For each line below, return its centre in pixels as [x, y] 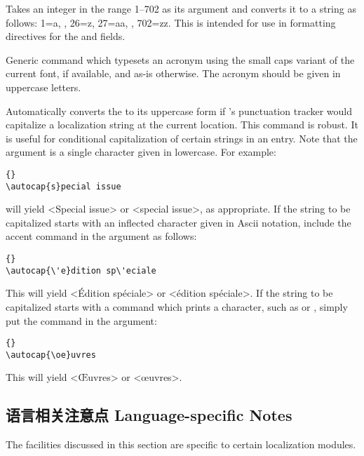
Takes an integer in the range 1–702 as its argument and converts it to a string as [181, 8]
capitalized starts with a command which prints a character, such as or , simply [177, 306]
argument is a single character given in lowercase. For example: [141, 152]
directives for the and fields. [66, 36]
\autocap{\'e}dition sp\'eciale [81, 270]
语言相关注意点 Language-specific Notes [149, 415]
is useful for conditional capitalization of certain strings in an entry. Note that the [182, 138]
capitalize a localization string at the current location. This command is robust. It [182, 125]
